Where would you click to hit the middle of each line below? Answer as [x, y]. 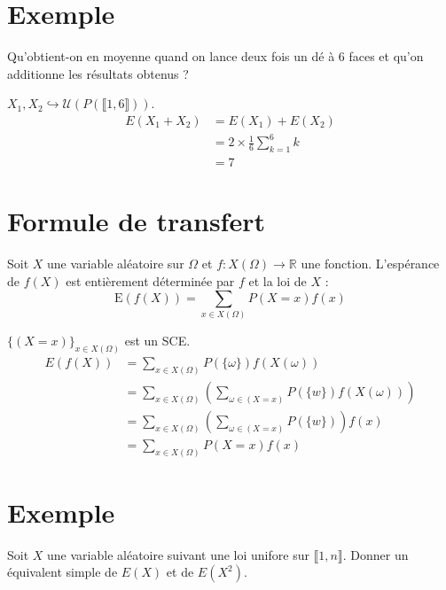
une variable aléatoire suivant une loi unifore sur [178, 554]
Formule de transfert [136, 221]
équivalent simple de [63, 572]
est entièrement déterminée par [150, 281]
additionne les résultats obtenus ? [98, 73]
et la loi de [278, 281]
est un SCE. [157, 340]
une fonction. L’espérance [370, 264]
